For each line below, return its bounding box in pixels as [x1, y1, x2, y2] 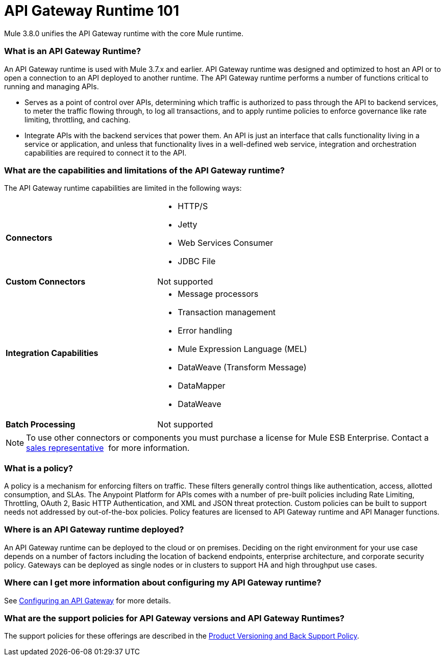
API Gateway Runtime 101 [4, 2, 180, 19]
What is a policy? [4, 463, 73, 473]
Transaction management [178, 307, 276, 318]
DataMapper [178, 380, 226, 391]
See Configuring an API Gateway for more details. [4, 596, 171, 605]
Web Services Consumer [178, 238, 274, 248]
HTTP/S [178, 201, 208, 212]
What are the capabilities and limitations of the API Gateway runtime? [4, 165, 285, 175]
